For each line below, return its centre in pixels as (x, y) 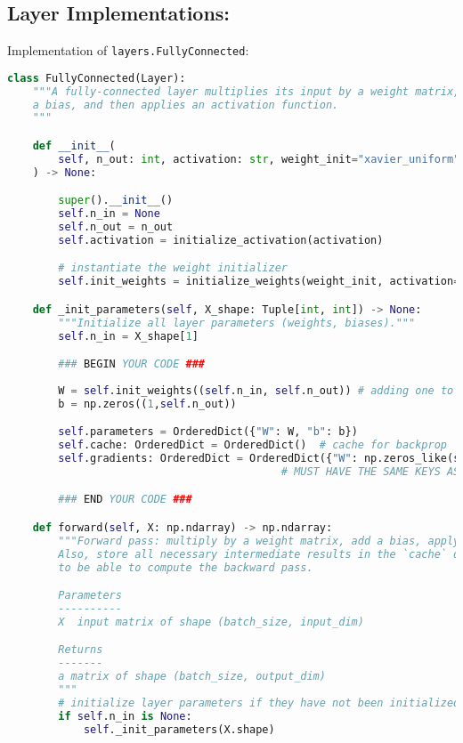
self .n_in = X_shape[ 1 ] (128, 336)
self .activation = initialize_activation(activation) (221, 240)
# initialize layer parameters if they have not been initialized (259, 703)
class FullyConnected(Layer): (97, 78)
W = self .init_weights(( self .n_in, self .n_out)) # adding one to (256, 390)
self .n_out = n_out (116, 227)
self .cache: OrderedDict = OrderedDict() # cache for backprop (253, 445)
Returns (81, 650)
